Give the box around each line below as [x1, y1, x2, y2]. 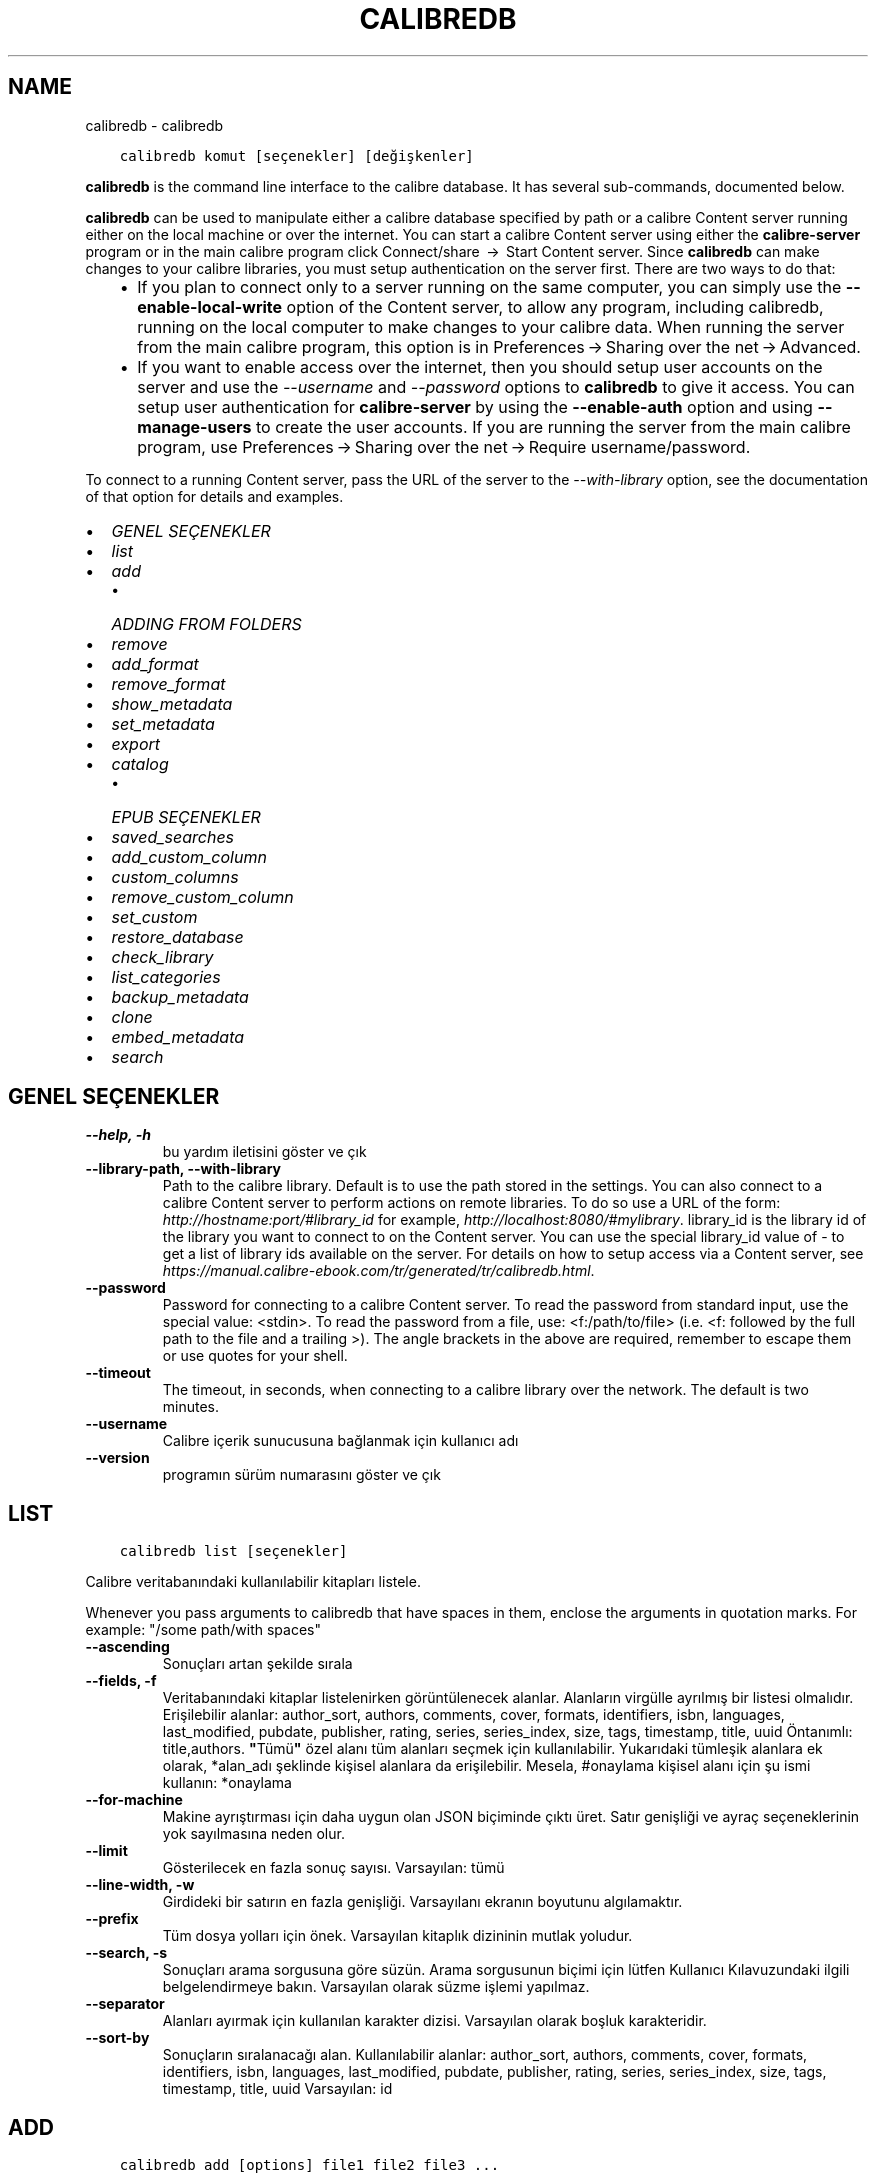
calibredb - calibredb [85, 116, 224, 134]
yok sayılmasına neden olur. [162, 1825, 345, 1843]
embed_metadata [111, 1026, 245, 1047]
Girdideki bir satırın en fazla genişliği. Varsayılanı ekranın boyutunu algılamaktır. [162, 1893, 683, 1911]
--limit [85, 1842, 128, 1860]
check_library [111, 946, 214, 967]
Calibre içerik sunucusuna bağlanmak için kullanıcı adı [162, 1432, 519, 1450]
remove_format [111, 673, 226, 694]
